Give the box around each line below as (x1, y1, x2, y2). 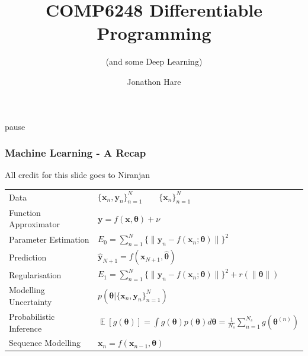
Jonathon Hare (127, 75, 181, 87)
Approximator (9, 218, 60, 230)
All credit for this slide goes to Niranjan (5, 169, 150, 181)
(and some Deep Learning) (105, 55, 203, 68)
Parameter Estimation (9, 233, 89, 246)
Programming (97, 21, 211, 45)
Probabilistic (9, 310, 55, 322)
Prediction (9, 250, 47, 263)
